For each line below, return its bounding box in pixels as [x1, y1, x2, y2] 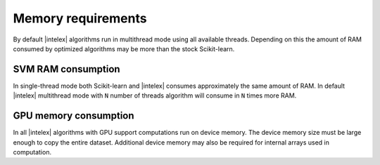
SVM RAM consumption [13, 63, 120, 75]
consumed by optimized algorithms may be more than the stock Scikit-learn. [13, 44, 235, 53]
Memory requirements [13, 11, 147, 26]
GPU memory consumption [13, 110, 134, 122]
